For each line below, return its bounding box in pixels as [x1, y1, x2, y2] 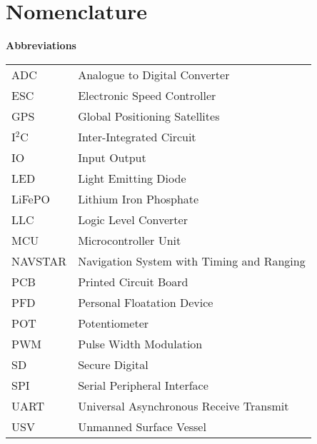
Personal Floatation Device [78, 293, 213, 311]
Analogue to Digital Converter [78, 66, 230, 83]
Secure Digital [78, 355, 149, 373]
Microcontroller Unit [78, 231, 181, 248]
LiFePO [11, 190, 51, 207]
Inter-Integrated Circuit [78, 128, 196, 145]
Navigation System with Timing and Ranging [78, 252, 306, 269]
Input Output [78, 148, 146, 166]
